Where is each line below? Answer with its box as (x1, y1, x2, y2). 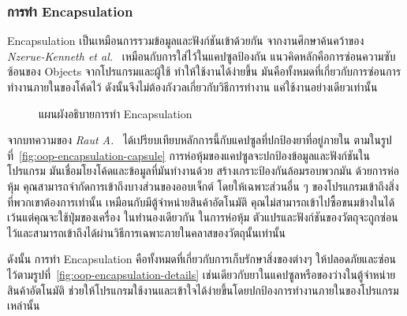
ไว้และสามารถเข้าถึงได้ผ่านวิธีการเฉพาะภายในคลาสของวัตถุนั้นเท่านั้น (7, 224, 286, 240)
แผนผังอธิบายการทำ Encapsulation (39, 105, 192, 121)
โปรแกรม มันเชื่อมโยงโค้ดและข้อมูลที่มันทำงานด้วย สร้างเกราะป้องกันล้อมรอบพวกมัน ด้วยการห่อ (7, 162, 400, 179)
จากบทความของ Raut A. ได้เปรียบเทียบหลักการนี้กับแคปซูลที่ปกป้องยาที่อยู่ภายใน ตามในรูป (7, 132, 392, 148)
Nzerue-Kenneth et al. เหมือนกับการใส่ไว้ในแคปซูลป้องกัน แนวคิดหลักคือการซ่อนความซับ (7, 47, 396, 64)
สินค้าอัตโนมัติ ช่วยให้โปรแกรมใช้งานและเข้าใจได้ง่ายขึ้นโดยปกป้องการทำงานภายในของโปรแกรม (7, 281, 399, 298)
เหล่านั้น (7, 297, 40, 314)
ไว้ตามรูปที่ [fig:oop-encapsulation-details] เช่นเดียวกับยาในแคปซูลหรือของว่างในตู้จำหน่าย (7, 266, 396, 282)
